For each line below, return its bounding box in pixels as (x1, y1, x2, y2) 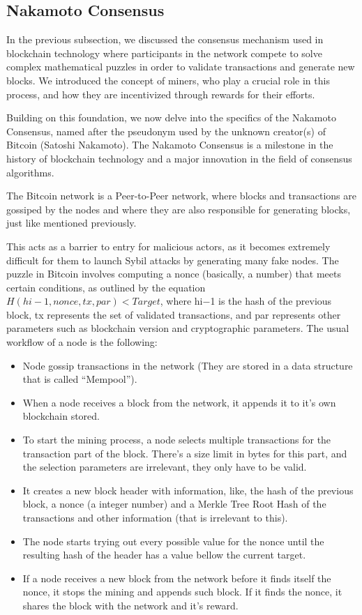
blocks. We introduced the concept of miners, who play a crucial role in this (6, 73, 330, 87)
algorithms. (6, 165, 54, 179)
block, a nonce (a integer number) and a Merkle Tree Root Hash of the (22, 496, 326, 511)
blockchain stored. (22, 409, 100, 423)
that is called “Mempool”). (22, 372, 137, 386)
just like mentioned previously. (6, 215, 137, 230)
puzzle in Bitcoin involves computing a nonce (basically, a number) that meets (6, 266, 341, 281)
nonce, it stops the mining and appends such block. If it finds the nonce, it (22, 584, 342, 599)
